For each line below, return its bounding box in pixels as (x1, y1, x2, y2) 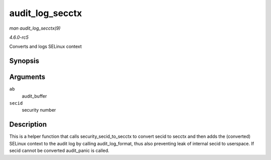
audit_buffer (22, 93, 47, 99)
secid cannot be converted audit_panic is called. (9, 147, 110, 153)
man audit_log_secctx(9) (9, 25, 61, 31)
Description (9, 120, 47, 129)
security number (22, 107, 56, 113)
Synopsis (9, 57, 40, 65)
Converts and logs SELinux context (9, 43, 82, 50)
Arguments (9, 73, 46, 82)
